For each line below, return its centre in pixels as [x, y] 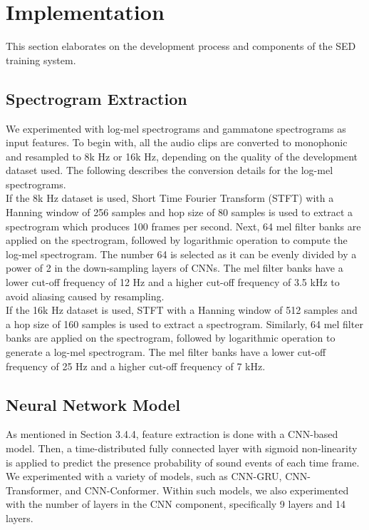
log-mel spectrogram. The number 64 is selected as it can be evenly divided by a [181, 254]
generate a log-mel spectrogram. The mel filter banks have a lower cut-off [166, 352]
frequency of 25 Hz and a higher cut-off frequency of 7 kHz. [136, 366]
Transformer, [34, 490]
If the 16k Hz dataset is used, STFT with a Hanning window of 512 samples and [182, 310]
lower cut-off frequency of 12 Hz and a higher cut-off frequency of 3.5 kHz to [173, 282]
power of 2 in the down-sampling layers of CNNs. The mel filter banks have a [175, 268]
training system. [41, 60]
